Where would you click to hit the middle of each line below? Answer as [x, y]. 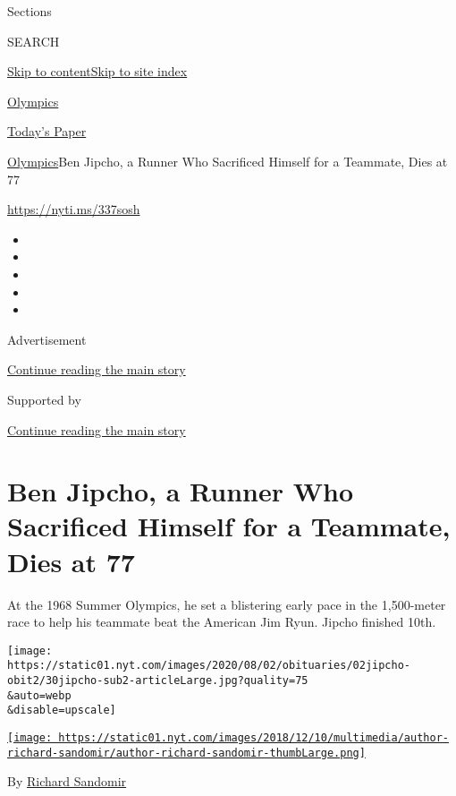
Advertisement [47, 339]
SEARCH [34, 41]
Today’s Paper [47, 131]
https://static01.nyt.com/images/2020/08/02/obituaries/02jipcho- [209, 666]
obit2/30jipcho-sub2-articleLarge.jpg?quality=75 [158, 681]
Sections [30, 11]
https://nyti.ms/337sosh [74, 209]
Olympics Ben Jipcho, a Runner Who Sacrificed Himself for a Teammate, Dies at [228, 161]
